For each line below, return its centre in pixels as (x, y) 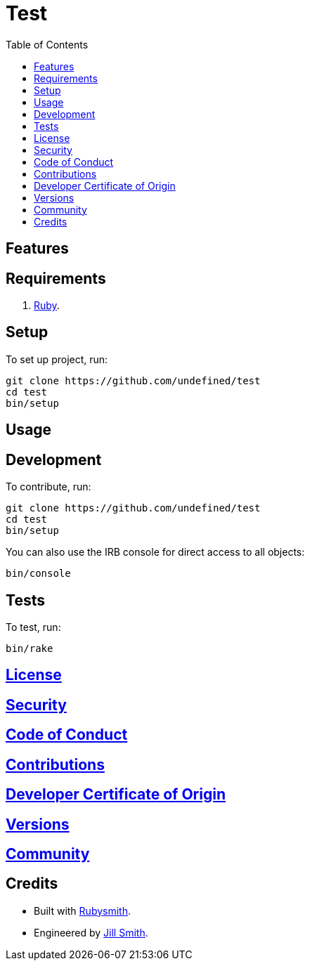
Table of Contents (47, 44)
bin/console (38, 574)
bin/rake (30, 648)
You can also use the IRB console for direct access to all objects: (155, 552)
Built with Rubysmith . (82, 910)
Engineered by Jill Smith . (91, 932)
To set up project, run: (57, 359)
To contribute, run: (49, 487)
